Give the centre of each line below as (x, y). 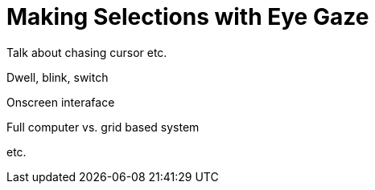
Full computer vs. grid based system (103, 127)
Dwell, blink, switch (58, 77)
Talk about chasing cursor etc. (87, 52)
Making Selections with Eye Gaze (188, 17)
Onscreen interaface (61, 102)
